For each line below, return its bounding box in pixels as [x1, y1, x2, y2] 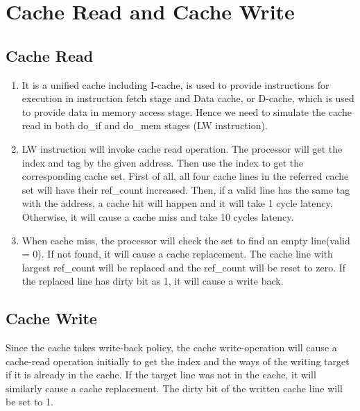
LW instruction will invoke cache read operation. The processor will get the [22, 141, 343, 156]
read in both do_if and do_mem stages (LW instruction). [22, 118, 268, 133]
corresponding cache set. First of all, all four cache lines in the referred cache [22, 169, 349, 183]
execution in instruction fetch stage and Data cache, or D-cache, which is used [22, 91, 354, 106]
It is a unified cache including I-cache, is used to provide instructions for [22, 77, 329, 92]
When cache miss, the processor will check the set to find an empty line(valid [22, 233, 350, 247]
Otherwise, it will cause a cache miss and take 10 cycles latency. [22, 209, 294, 224]
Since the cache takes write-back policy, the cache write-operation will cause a [6, 340, 337, 355]
